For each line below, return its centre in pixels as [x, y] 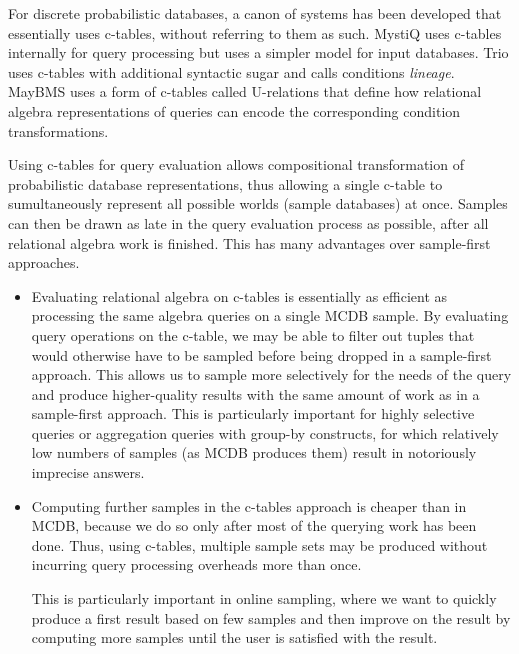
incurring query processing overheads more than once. [196, 564]
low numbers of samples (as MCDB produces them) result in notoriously [254, 452]
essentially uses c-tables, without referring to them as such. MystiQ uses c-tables [255, 32]
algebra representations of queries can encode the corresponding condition [234, 110]
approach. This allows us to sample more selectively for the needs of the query [271, 374]
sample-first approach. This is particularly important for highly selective [253, 413]
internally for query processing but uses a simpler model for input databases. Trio [258, 52]
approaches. [44, 262]
